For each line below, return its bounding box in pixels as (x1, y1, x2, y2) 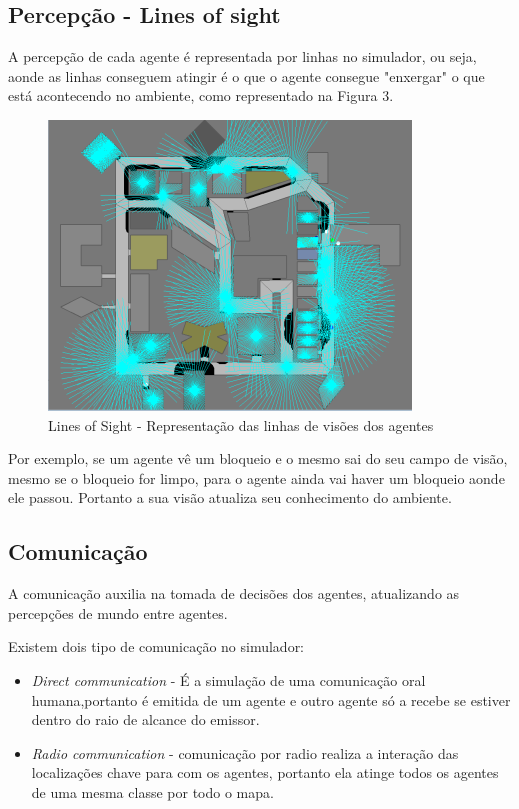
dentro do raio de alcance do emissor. (31, 709, 260, 730)
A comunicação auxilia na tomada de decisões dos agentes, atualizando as (8, 583, 460, 604)
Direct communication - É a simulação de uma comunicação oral (31, 669, 426, 690)
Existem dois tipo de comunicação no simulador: (8, 636, 305, 657)
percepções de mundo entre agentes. (8, 602, 228, 623)
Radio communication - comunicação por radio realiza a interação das (31, 742, 459, 763)
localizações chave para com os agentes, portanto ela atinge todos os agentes (31, 762, 499, 783)
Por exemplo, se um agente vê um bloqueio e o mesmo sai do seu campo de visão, (8, 448, 508, 469)
